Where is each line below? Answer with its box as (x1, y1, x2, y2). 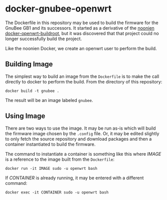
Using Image (5, 112, 46, 121)
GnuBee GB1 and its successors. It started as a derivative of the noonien (5, 25, 154, 31)
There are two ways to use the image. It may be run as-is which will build (5, 125, 156, 131)
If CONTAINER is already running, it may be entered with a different (5, 174, 144, 181)
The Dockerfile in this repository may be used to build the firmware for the (5, 20, 159, 26)
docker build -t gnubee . (5, 88, 59, 93)
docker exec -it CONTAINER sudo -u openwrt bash (5, 189, 109, 195)
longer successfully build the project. (5, 36, 82, 42)
